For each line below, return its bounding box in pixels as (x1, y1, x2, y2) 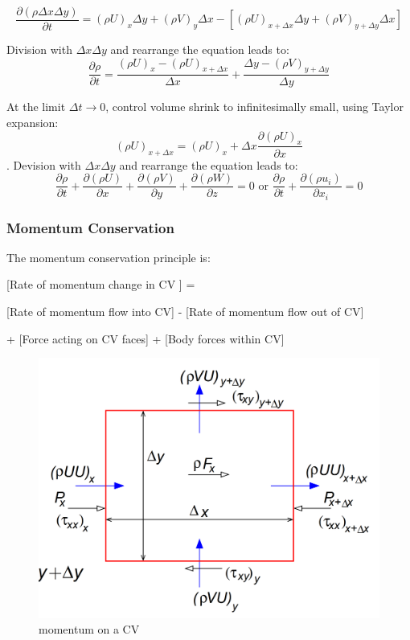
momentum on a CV (39, 621, 140, 638)
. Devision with (6, 156, 81, 173)
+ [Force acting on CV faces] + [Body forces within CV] (6, 330, 285, 347)
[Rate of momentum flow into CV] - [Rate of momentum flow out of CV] (6, 303, 364, 320)
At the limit (6, 98, 66, 115)
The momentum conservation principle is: (6, 248, 211, 265)
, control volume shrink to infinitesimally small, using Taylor (105, 98, 404, 115)
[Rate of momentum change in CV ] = (6, 276, 195, 293)
